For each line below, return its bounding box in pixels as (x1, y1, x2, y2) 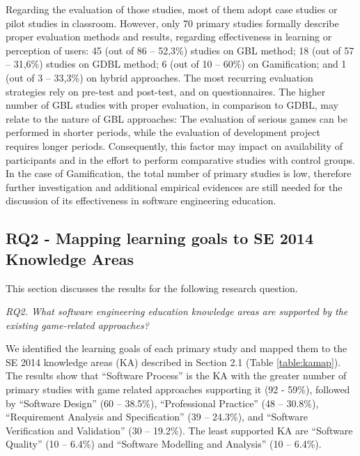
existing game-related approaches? (6, 317, 149, 332)
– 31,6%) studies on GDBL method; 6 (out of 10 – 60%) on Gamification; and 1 (6, 56, 347, 71)
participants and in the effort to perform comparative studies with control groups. (6, 152, 355, 167)
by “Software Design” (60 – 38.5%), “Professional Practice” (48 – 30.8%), (6, 395, 319, 410)
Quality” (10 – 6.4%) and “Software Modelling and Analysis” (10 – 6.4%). (6, 436, 322, 451)
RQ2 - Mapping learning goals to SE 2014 (6, 227, 313, 249)
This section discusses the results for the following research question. (6, 280, 298, 295)
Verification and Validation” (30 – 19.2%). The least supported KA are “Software (6, 423, 353, 437)
